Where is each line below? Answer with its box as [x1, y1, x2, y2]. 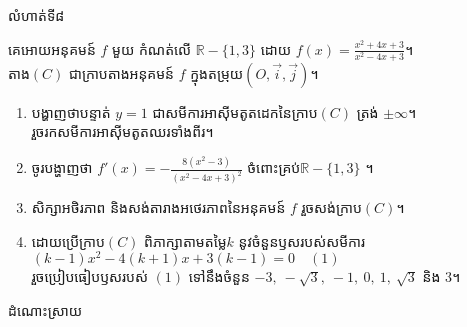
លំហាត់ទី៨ [8, 5, 65, 25]
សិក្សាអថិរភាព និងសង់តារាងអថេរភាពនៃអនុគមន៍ [31, 197, 286, 218]
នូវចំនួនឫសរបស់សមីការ [238, 230, 366, 251]
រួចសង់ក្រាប [301, 197, 362, 218]
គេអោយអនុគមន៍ [8, 38, 96, 59]
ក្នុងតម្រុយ [190, 62, 244, 83]
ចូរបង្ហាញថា [31, 157, 93, 178]
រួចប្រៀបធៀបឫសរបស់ [31, 266, 148, 287]
